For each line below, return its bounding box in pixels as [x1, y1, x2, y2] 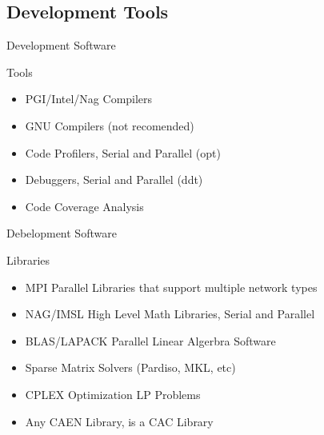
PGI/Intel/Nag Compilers [25, 90, 153, 107]
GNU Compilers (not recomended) [25, 117, 194, 134]
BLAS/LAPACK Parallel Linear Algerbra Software [25, 332, 276, 349]
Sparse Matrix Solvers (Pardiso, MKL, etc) [25, 359, 236, 376]
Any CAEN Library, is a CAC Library [25, 413, 214, 429]
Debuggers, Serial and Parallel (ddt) [25, 171, 203, 188]
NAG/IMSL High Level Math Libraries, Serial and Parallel [25, 305, 315, 322]
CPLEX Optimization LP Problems [25, 385, 201, 402]
